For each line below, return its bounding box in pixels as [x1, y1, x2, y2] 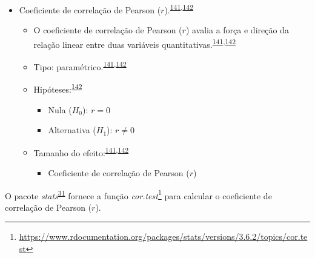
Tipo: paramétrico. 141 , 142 [33, 59, 127, 73]
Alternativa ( [48, 124, 96, 136]
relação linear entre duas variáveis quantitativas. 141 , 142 [33, 36, 236, 50]
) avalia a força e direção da [185, 24, 289, 36]
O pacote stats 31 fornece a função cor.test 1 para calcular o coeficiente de [5, 187, 272, 202]
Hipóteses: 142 [33, 81, 82, 95]
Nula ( [48, 103, 72, 116]
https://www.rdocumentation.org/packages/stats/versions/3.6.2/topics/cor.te [19, 230, 308, 243]
